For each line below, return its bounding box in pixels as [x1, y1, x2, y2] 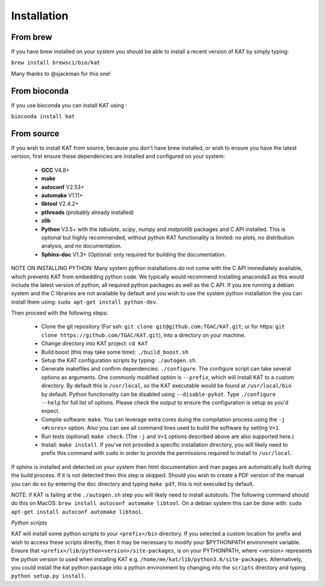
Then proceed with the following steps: [11, 309, 108, 316]
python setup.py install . [11, 573, 86, 580]
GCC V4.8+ [41, 166, 70, 174]
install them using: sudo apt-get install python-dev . [11, 298, 158, 306]
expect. [41, 407, 60, 415]
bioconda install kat [11, 113, 75, 120]
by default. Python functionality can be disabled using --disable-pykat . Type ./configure [41, 391, 276, 398]
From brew [11, 32, 52, 42]
